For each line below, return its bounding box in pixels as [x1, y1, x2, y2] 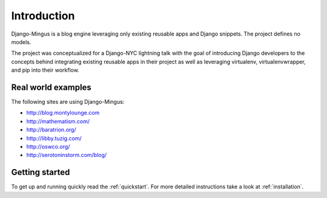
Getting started [11, 167, 70, 177]
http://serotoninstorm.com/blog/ [26, 152, 107, 159]
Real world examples [11, 82, 92, 92]
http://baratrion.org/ [26, 126, 76, 133]
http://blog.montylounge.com [26, 109, 100, 117]
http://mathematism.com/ [26, 118, 90, 125]
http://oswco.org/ [26, 142, 70, 150]
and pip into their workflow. [11, 66, 80, 74]
